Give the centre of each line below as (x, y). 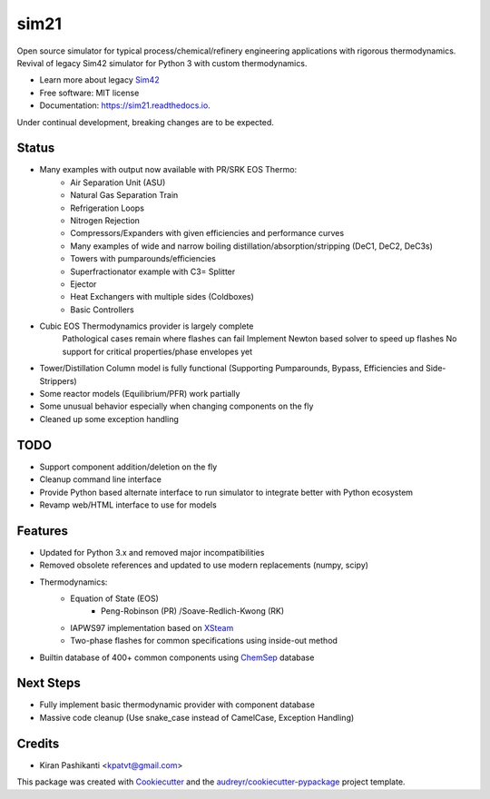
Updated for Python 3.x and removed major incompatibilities (152, 552)
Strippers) (58, 380)
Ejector (83, 284)
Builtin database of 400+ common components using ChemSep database (177, 657)
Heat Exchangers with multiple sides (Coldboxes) (162, 297)
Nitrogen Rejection (105, 220)
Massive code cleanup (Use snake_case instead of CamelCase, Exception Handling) (197, 717)
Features (42, 531)
